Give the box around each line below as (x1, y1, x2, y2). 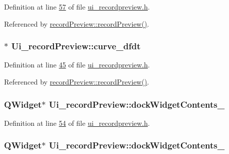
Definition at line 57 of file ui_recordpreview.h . (4, 2, 150, 12)
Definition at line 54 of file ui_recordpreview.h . (4, 117, 150, 128)
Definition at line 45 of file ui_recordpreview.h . (4, 59, 150, 70)
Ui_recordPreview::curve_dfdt (11, 40, 141, 52)
